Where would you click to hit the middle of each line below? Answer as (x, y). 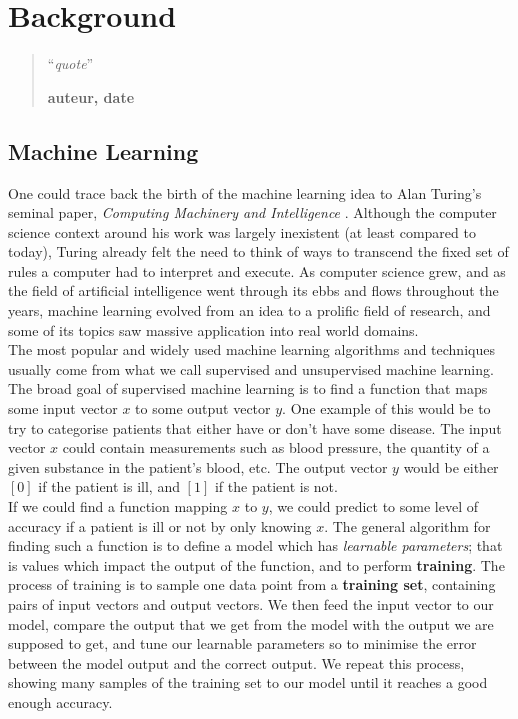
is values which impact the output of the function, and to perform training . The (256, 564)
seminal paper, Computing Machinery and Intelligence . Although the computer (252, 212)
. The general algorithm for (407, 525)
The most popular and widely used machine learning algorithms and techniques (251, 349)
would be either (451, 466)
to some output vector (203, 408)
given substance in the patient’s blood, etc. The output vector (198, 466)
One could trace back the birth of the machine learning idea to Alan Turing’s (245, 192)
